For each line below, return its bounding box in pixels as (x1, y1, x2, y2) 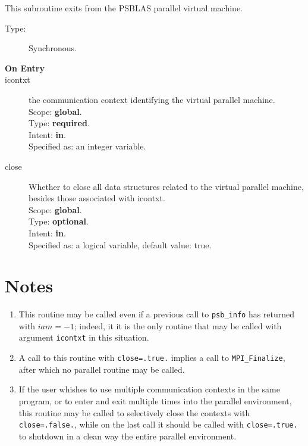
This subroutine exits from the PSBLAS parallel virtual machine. (5, 2, 243, 14)
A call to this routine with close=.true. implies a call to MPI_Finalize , (18, 351, 285, 364)
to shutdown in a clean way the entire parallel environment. (18, 429, 237, 442)
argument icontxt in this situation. (18, 331, 149, 344)
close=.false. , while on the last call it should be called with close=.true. (18, 418, 298, 431)
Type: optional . (29, 215, 89, 227)
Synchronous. (29, 42, 77, 54)
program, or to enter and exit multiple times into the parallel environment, (18, 394, 292, 407)
